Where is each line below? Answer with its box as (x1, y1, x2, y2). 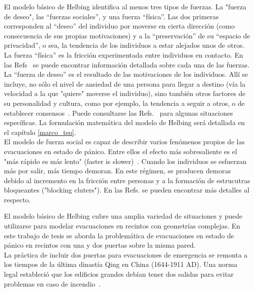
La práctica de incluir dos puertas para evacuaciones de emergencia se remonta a (4, 249, 248, 260)
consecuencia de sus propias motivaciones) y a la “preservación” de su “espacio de (4, 30, 250, 40)
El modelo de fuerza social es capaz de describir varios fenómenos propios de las (4, 136, 245, 147)
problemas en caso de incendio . (4, 278, 101, 289)
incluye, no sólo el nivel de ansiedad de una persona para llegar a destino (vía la (4, 78, 246, 89)
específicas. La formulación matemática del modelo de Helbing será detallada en (4, 117, 245, 128)
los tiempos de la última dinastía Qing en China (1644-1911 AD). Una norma (4, 259, 238, 269)
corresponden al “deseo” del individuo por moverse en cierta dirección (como (4, 21, 235, 31)
